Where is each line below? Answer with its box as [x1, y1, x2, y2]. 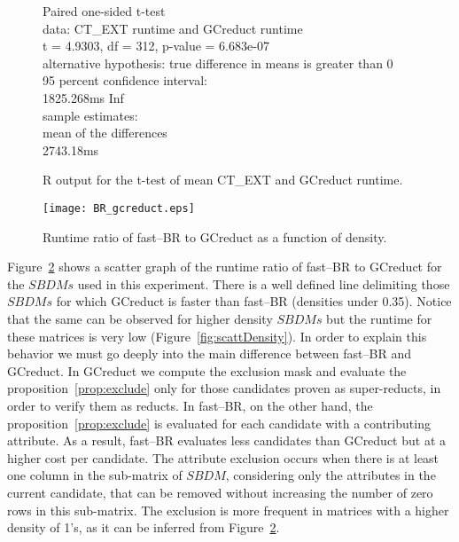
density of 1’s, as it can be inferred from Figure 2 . [7, 518, 280, 537]
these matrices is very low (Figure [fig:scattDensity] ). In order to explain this [7, 326, 427, 345]
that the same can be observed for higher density [7, 309, 273, 327]
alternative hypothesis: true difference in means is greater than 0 [43, 53, 393, 72]
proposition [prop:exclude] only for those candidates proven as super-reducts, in [7, 379, 441, 397]
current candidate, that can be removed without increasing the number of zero [7, 483, 433, 501]
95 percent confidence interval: [43, 71, 207, 90]
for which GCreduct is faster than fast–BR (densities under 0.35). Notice [56, 292, 452, 310]
